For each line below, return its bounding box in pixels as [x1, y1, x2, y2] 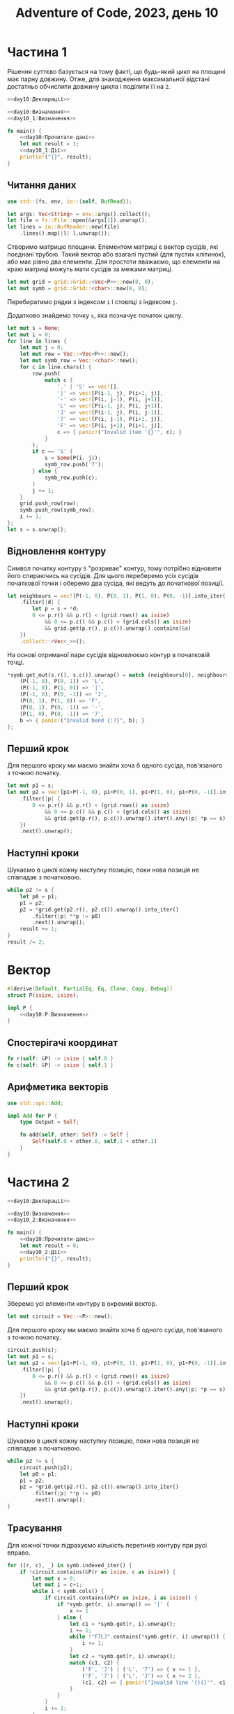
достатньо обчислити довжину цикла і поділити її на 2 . [7, 82, 171, 90]
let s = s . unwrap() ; [7, 526, 68, 533]
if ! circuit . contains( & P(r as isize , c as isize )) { [19, 1568, 176, 1576]
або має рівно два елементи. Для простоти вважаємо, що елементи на [7, 257, 221, 266]
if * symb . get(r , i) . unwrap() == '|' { [56, 1601, 170, 1608]
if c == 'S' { [32, 448, 73, 455]
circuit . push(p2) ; [19, 1464, 73, 1471]
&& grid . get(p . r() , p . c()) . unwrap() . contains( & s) [44, 624, 192, 632]
